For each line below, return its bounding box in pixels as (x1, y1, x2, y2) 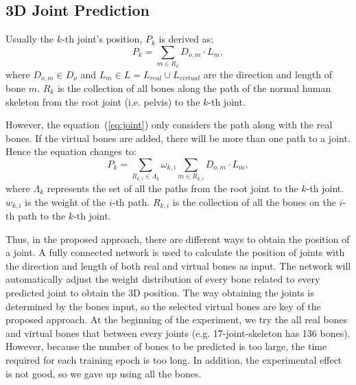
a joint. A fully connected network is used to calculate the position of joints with (5, 245, 345, 259)
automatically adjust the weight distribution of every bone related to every (5, 272, 320, 286)
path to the (17, 208, 66, 222)
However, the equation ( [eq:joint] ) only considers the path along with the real (5, 117, 333, 132)
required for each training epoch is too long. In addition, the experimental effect (5, 352, 342, 366)
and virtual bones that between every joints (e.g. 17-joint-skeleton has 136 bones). (5, 325, 351, 340)
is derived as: (158, 32, 214, 46)
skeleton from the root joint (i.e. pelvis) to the (5, 94, 200, 108)
